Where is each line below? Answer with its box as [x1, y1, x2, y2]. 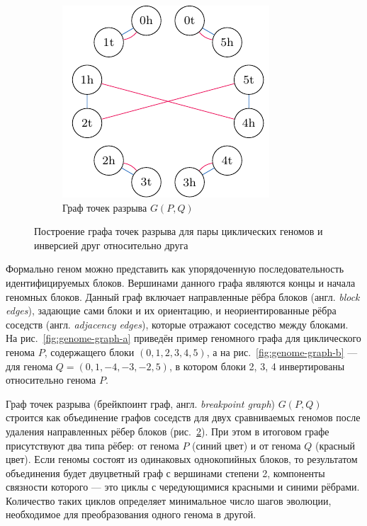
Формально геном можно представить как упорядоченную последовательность [6, 261, 344, 276]
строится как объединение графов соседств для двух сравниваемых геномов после [6, 410, 361, 425]
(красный [315, 438, 356, 452]
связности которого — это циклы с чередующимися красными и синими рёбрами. [6, 479, 360, 494]
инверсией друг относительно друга [34, 237, 188, 252]
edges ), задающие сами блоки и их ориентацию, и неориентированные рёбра [6, 303, 337, 318]
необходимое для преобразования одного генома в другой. [6, 507, 256, 522]
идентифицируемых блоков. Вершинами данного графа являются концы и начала [6, 275, 356, 290]
